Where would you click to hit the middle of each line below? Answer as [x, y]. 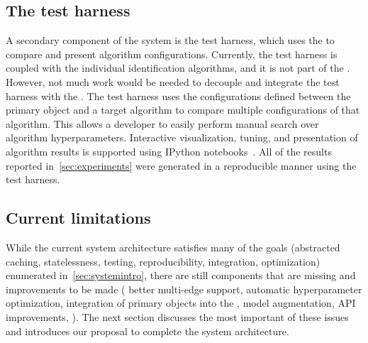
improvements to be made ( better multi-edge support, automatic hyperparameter [184, 289]
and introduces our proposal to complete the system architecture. [147, 331]
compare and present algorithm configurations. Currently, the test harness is [172, 54]
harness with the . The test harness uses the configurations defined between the [178, 96]
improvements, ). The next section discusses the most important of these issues [177, 316]
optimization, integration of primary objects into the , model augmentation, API [181, 303]
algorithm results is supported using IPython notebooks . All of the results [169, 151]
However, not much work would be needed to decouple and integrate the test [173, 81]
